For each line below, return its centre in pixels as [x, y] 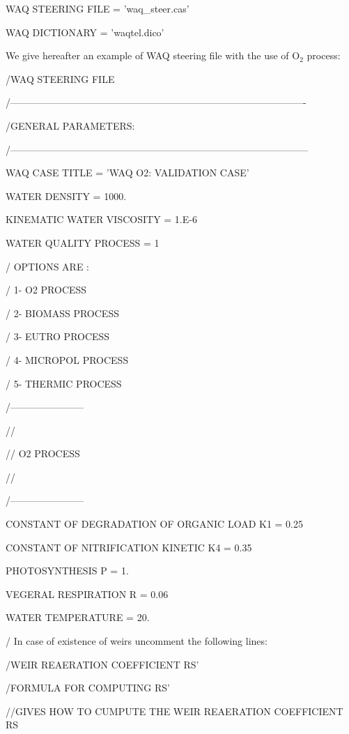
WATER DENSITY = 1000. [66, 196]
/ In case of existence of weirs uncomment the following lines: [137, 641]
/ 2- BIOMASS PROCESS [62, 313]
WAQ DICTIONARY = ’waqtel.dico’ [85, 32]
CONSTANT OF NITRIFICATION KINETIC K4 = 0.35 [129, 547]
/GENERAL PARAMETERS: [70, 125]
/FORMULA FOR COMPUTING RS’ [88, 688]
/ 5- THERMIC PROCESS [64, 383]
